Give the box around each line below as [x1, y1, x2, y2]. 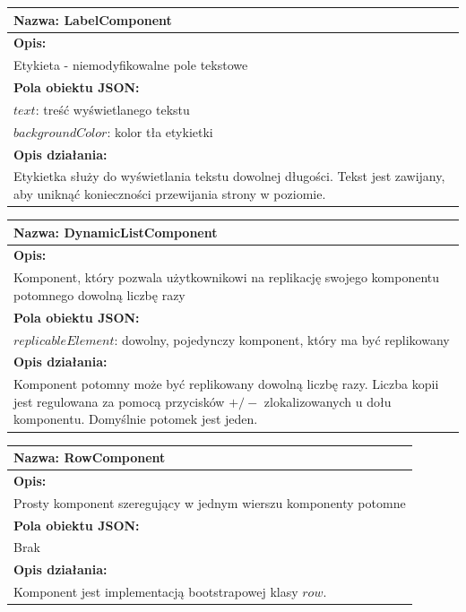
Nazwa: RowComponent [13, 448, 166, 467]
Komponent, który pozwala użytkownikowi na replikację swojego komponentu [13, 268, 440, 287]
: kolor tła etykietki [107, 122, 213, 141]
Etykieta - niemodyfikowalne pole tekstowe [13, 56, 248, 74]
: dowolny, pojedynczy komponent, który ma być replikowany [114, 330, 450, 349]
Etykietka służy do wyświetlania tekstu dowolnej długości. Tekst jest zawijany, [13, 167, 445, 185]
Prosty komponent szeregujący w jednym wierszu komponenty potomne [13, 493, 406, 512]
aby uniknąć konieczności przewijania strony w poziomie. [13, 185, 326, 203]
